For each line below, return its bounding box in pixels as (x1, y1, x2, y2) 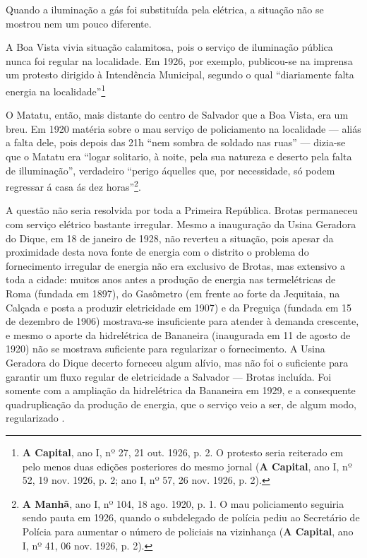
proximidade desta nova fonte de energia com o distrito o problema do (6, 244, 309, 259)
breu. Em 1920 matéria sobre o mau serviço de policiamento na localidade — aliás (6, 121, 361, 136)
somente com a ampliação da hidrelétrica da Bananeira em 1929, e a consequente (6, 383, 356, 398)
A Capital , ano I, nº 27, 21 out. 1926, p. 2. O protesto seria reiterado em (22, 444, 344, 459)
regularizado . (6, 410, 65, 425)
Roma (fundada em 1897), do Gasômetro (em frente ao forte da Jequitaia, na (6, 286, 340, 300)
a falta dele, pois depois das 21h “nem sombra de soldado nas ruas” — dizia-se (6, 135, 346, 150)
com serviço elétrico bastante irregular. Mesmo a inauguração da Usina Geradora (6, 217, 356, 232)
